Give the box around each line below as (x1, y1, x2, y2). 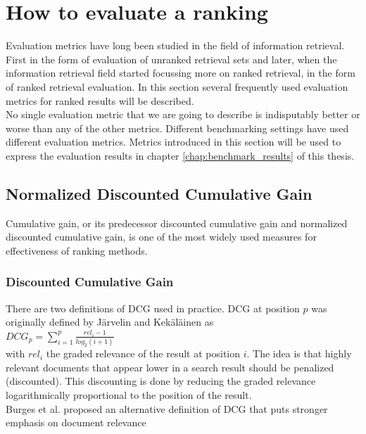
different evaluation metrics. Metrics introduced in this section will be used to (6, 134, 341, 149)
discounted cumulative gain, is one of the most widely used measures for (6, 229, 317, 244)
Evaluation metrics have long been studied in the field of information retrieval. (6, 38, 345, 53)
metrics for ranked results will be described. (6, 93, 194, 108)
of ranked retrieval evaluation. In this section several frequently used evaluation (6, 79, 348, 94)
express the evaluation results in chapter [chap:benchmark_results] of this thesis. (6, 148, 355, 162)
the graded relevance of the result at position (46, 346, 240, 361)
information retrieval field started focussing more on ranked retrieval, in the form (6, 65, 355, 80)
